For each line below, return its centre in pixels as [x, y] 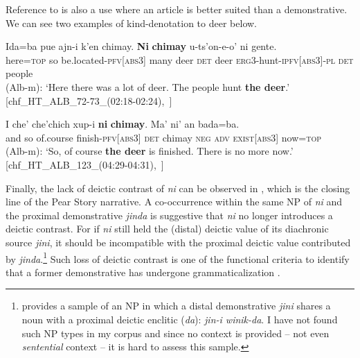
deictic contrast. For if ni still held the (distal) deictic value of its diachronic [167, 229]
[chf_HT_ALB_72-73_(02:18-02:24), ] [89, 100]
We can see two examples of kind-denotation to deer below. [131, 23]
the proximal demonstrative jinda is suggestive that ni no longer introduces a [169, 215]
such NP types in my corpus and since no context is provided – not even [175, 333]
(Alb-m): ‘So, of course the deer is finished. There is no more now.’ [150, 151]
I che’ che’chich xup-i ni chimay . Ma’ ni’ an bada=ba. [123, 124]
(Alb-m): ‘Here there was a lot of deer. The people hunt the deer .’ [148, 86]
